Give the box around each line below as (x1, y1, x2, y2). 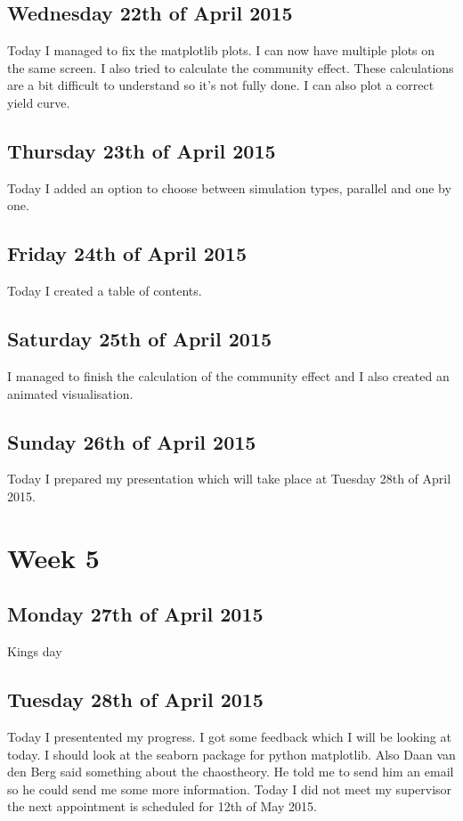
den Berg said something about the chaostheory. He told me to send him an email (7, 762, 454, 781)
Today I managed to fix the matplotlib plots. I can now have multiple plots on (7, 41, 435, 60)
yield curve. (7, 93, 70, 111)
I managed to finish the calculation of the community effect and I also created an (7, 366, 450, 385)
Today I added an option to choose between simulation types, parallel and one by (7, 178, 451, 197)
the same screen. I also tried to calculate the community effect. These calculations (7, 58, 454, 77)
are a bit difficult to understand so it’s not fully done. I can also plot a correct (7, 76, 435, 94)
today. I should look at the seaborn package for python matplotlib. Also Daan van (7, 744, 456, 763)
